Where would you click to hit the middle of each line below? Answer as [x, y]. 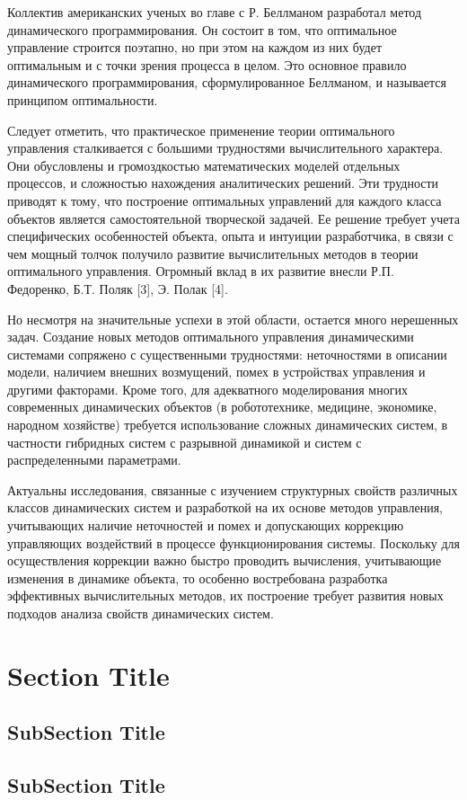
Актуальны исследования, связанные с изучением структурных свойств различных [233, 489]
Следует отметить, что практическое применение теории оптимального [201, 130]
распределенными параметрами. [94, 460]
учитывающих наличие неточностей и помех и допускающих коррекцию [206, 525]
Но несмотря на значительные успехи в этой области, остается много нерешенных [233, 319]
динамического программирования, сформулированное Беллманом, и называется [227, 82]
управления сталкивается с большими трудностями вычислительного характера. [225, 148]
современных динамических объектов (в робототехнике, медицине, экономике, [222, 407]
